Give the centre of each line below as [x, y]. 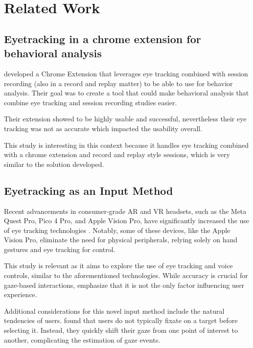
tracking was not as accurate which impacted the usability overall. [103, 128]
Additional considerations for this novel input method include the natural [114, 311]
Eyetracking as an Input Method [89, 190]
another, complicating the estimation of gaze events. [82, 339]
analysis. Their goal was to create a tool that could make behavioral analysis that [126, 93]
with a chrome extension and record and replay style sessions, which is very [117, 154]
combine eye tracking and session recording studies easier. [91, 102]
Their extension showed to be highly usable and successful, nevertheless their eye [125, 119]
